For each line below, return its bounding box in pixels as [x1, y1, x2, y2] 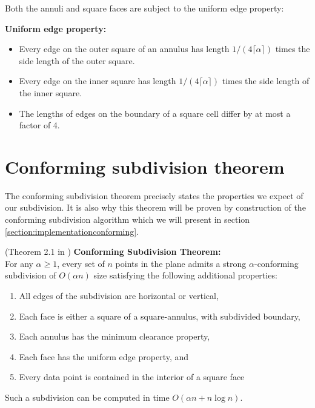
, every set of [57, 257, 105, 269]
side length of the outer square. [19, 54, 135, 67]
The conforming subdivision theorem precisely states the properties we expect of [5, 189, 303, 202]
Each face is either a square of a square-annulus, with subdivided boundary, [19, 309, 300, 322]
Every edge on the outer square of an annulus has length [19, 42, 230, 55]
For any [5, 257, 33, 269]
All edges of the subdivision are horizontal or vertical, [19, 289, 219, 302]
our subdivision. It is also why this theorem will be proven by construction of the [5, 201, 306, 214]
